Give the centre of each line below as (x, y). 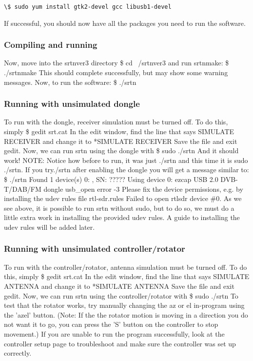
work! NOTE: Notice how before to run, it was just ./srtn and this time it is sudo (126, 160)
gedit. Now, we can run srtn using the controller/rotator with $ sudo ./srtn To (121, 295)
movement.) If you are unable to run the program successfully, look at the (114, 333)
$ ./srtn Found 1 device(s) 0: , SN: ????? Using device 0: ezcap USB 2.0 (111, 179)
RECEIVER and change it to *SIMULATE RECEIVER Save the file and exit (121, 141)
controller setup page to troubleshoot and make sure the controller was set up (120, 343)
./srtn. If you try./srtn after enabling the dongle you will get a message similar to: (126, 170)
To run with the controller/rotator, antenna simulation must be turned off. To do (126, 267)
